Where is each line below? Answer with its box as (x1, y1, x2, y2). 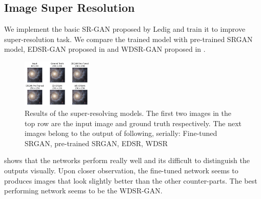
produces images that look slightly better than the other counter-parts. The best (4, 175, 257, 186)
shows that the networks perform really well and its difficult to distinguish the (4, 155, 250, 166)
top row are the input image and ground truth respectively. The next (25, 117, 242, 128)
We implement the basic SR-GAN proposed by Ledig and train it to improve (4, 24, 246, 34)
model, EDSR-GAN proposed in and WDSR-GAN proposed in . (4, 44, 206, 54)
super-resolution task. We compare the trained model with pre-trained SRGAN (4, 33, 253, 44)
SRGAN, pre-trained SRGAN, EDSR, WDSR (25, 137, 168, 148)
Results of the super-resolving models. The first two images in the (25, 108, 231, 118)
